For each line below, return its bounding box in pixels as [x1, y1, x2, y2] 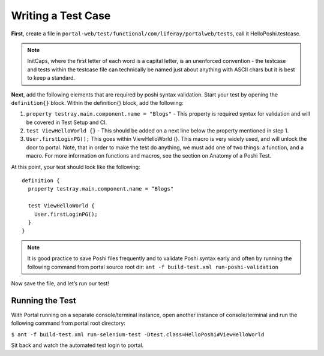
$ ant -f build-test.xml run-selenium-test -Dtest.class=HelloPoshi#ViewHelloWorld [11, 331, 265, 338]
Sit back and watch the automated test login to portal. [11, 342, 144, 349]
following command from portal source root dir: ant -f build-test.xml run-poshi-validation [27, 263, 279, 270]
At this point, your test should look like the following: [11, 163, 140, 170]
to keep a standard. [27, 74, 76, 82]
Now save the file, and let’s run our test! [11, 279, 109, 287]
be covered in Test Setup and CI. [26, 119, 107, 126]
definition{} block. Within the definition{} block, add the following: [11, 99, 184, 106]
